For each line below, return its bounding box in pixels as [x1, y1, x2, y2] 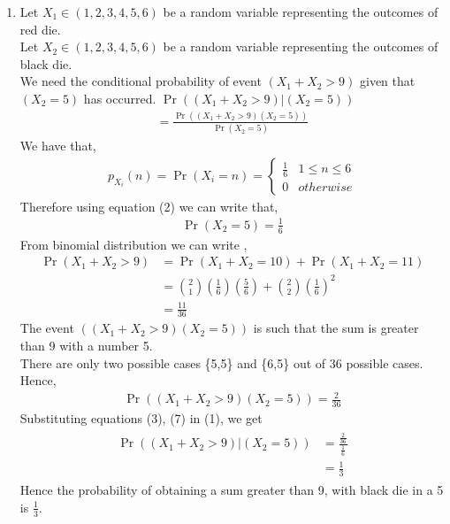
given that [360, 72, 416, 90]
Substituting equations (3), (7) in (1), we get [19, 409, 263, 428]
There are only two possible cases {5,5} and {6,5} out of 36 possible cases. [19, 353, 423, 372]
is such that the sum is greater [253, 319, 419, 337]
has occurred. [83, 89, 156, 107]
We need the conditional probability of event [19, 72, 262, 90]
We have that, [19, 136, 96, 155]
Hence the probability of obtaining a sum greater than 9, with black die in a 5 [19, 481, 444, 499]
